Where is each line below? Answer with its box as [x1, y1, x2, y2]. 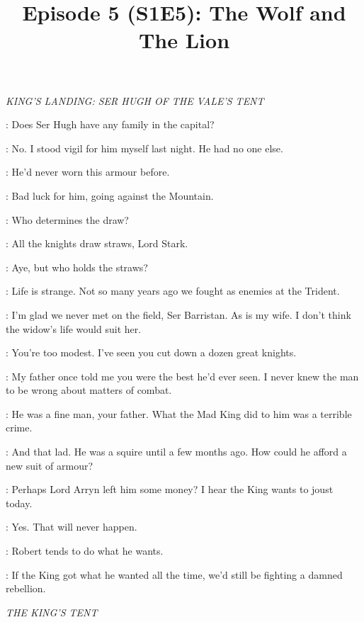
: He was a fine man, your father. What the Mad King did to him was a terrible [6, 406, 352, 421]
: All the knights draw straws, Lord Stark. [6, 236, 188, 251]
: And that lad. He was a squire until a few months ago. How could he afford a [6, 444, 347, 459]
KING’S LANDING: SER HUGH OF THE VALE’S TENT [6, 93, 264, 108]
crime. [6, 420, 33, 435]
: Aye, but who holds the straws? [6, 259, 148, 274]
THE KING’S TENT [6, 604, 98, 619]
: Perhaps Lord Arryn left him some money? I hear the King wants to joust [6, 482, 334, 497]
